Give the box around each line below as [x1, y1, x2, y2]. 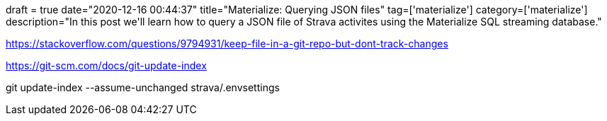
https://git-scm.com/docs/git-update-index [6, 59, 207, 71]
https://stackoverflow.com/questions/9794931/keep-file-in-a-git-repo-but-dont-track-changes [6, 38, 448, 50]
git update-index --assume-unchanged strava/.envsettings [6, 81, 280, 93]
